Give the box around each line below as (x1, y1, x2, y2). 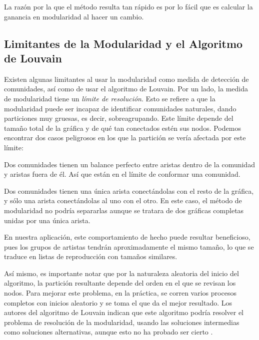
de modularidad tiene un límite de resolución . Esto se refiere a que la (4, 93, 215, 103)
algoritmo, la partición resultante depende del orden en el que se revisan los (4, 278, 236, 288)
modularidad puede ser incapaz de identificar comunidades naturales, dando (4, 103, 236, 113)
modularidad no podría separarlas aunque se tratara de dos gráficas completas (4, 205, 244, 215)
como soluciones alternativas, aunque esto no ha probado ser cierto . (4, 327, 213, 337)
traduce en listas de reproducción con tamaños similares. (4, 251, 177, 262)
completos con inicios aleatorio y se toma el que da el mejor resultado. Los (4, 297, 232, 308)
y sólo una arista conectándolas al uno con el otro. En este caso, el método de (4, 195, 242, 206)
